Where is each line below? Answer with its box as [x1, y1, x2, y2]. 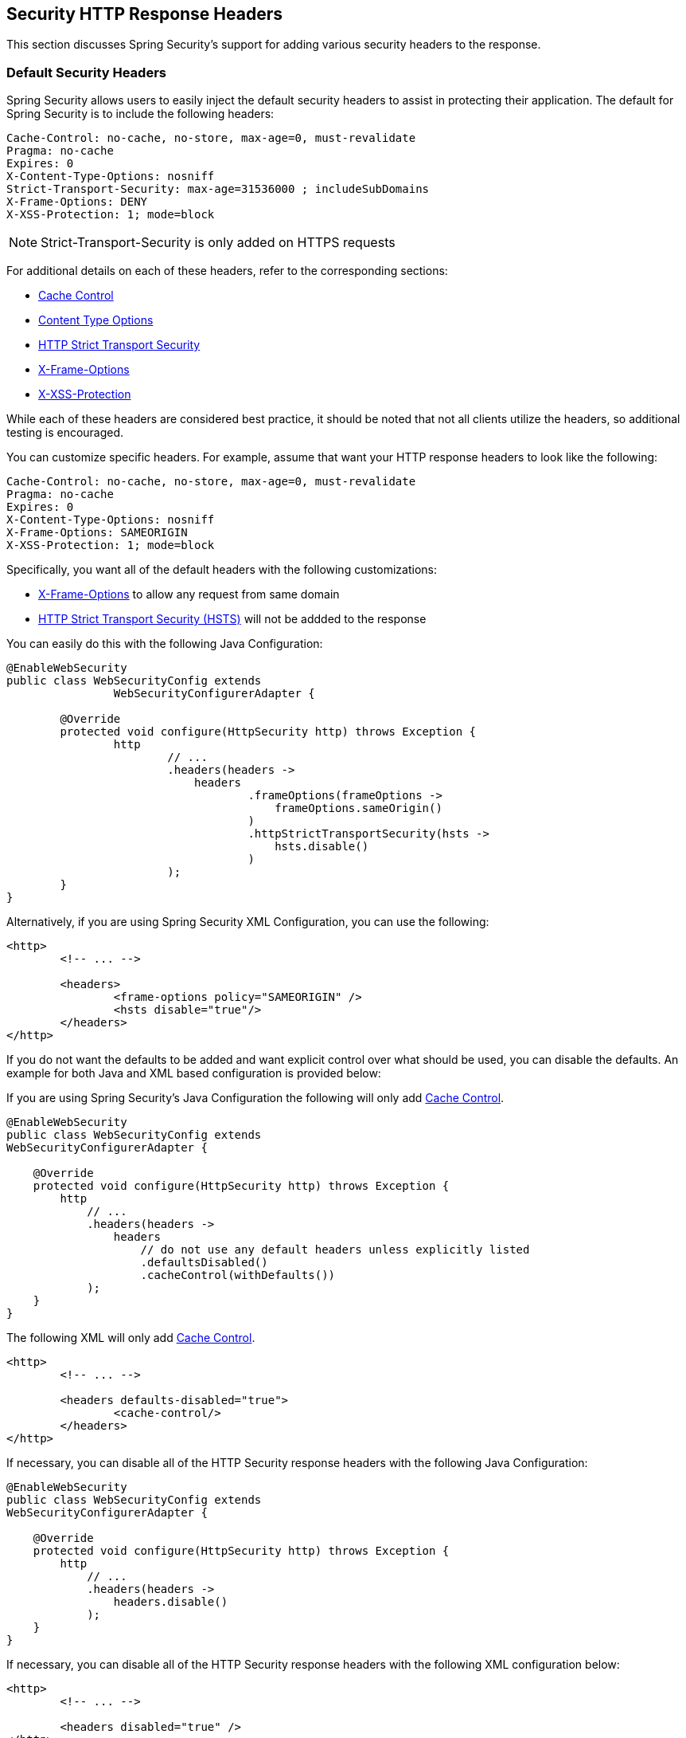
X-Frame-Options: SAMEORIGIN [6, 526, 188, 539]
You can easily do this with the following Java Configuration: [6, 637, 323, 651]
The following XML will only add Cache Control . [6, 1331, 255, 1345]
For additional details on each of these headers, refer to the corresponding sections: [6, 264, 448, 278]
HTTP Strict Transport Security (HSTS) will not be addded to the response [38, 612, 427, 626]
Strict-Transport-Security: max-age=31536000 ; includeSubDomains [6, 182, 430, 196]
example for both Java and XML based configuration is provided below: [6, 1066, 381, 1081]
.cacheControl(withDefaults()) [140, 1269, 336, 1282]
